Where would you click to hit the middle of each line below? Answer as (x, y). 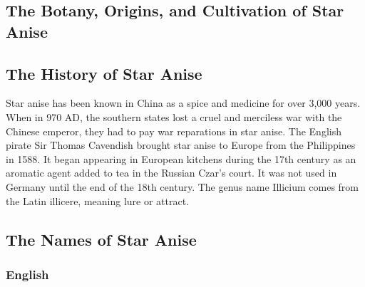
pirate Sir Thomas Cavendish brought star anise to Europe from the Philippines (181, 145)
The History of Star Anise (104, 73)
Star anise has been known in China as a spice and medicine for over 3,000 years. (183, 103)
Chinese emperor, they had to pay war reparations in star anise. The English (174, 131)
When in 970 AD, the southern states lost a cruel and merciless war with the (174, 116)
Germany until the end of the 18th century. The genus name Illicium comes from (182, 186)
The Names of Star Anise (101, 239)
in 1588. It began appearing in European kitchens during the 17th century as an (181, 158)
